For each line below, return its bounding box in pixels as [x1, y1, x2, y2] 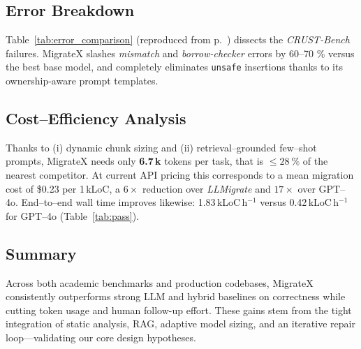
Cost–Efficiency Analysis [6, 107, 186, 129]
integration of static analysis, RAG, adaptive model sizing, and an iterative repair [6, 316, 355, 331]
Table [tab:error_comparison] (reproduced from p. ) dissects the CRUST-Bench [6, 32, 350, 47]
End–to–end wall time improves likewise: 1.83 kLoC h [21, 195, 248, 209]
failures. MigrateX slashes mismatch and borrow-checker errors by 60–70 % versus [6, 45, 355, 60]
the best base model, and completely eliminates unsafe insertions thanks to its [6, 59, 343, 74]
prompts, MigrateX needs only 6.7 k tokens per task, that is [6, 154, 264, 168]
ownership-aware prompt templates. [6, 73, 159, 88]
